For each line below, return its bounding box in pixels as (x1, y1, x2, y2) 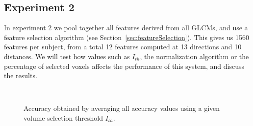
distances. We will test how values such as (4, 51, 130, 61)
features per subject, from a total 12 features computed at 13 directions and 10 (4, 42, 242, 52)
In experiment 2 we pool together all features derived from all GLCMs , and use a (4, 22, 248, 33)
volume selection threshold (24, 112, 103, 123)
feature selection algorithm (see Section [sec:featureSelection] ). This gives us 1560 (4, 32, 249, 42)
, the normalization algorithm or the (140, 51, 249, 61)
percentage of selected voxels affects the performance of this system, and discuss (4, 61, 244, 71)
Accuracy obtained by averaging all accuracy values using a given (24, 103, 220, 113)
